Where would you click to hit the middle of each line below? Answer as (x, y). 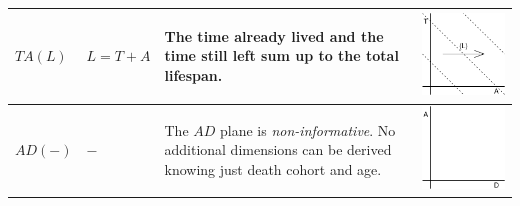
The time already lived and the (274, 35)
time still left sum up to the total (281, 55)
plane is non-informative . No (308, 129)
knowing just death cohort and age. (273, 168)
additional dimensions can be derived (278, 149)
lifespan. (193, 75)
